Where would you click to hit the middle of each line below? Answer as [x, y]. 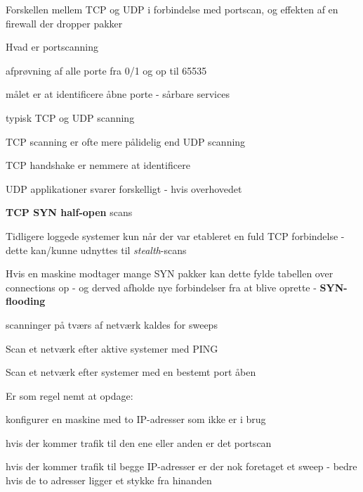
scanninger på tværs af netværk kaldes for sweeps [112, 324]
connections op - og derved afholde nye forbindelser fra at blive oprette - [161, 287]
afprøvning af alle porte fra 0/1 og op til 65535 [106, 70]
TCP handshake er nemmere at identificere [98, 165]
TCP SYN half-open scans [69, 212]
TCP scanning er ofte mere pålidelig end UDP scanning [126, 141]
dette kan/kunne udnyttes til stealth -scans [96, 250]
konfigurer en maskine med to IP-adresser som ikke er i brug [136, 419]
